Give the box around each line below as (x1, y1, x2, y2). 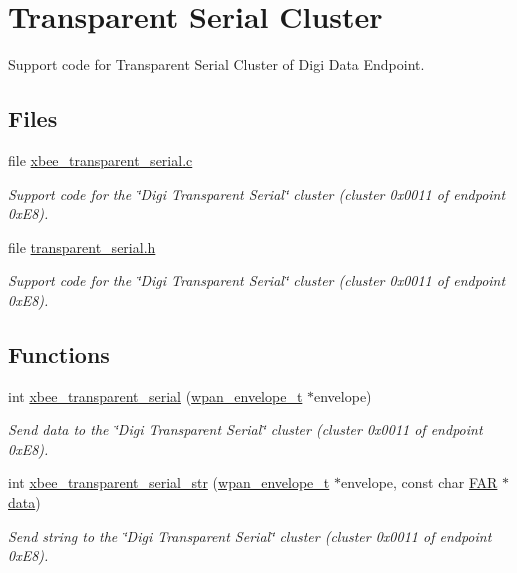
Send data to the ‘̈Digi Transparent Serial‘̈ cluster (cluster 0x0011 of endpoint (8, 419, 483, 440)
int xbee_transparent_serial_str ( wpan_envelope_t (8, 472, 330, 493)
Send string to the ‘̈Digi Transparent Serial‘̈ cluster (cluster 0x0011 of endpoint (8, 525, 492, 546)
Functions (8, 338, 110, 369)
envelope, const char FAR (340, 472, 498, 493)
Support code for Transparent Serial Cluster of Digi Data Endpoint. (8, 54, 425, 75)
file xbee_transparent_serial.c (8, 149, 193, 170)
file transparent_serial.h (8, 236, 156, 257)
